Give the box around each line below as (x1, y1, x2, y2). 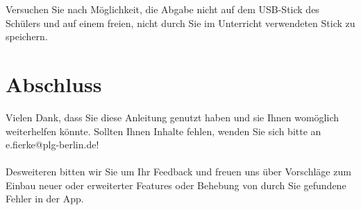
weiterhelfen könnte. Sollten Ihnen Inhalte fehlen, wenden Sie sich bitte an (6, 123, 321, 138)
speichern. (6, 29, 48, 44)
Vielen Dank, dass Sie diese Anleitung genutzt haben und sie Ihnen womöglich (6, 110, 339, 124)
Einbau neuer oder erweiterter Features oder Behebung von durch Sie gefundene (6, 177, 346, 192)
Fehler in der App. (6, 191, 84, 206)
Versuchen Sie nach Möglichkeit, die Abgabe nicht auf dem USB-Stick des (6, 2, 319, 16)
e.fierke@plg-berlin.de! (6, 137, 99, 152)
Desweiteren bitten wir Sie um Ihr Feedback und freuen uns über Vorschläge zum (6, 164, 351, 179)
